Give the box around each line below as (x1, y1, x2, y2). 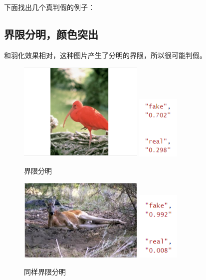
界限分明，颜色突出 (4, 26, 98, 41)
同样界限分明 (24, 266, 66, 277)
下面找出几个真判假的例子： (4, 2, 95, 12)
